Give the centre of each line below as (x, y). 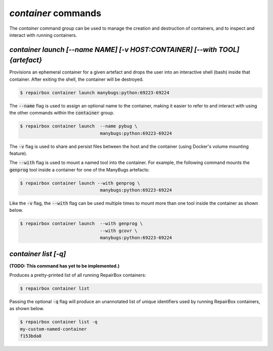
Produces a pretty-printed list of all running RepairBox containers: (78, 275)
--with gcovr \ (119, 230)
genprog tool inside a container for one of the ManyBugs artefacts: (79, 169)
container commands (55, 13)
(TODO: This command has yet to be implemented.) (64, 266)
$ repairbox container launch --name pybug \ (79, 126)
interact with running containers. (43, 35)
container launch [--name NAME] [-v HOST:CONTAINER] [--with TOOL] (124, 50)
